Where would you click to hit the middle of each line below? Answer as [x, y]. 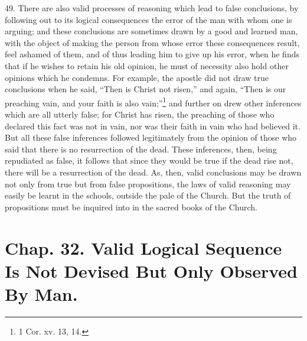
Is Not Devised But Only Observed [151, 270]
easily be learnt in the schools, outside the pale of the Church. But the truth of [148, 195]
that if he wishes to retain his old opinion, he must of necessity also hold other [147, 65]
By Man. [41, 293]
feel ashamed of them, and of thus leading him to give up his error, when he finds [152, 54]
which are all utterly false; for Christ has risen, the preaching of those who [140, 114]
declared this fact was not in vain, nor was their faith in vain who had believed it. [153, 126]
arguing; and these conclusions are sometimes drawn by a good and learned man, [151, 31]
